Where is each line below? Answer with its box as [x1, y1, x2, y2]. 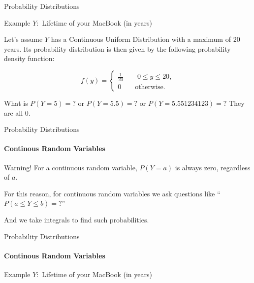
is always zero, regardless [175, 162, 251, 172]
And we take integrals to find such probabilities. [4, 214, 149, 224]
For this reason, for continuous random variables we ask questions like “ [4, 188, 221, 198]
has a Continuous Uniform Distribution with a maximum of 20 [51, 34, 240, 44]
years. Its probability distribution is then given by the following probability [4, 43, 231, 54]
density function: [4, 53, 55, 63]
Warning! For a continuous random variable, [4, 162, 137, 172]
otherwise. [135, 84, 165, 91]
